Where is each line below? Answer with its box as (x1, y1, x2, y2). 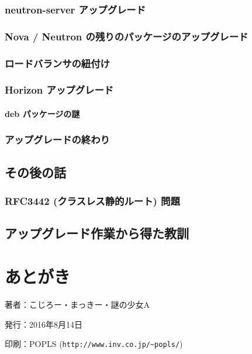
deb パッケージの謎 (5, 107, 80, 119)
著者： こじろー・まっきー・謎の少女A (5, 298, 150, 310)
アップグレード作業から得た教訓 (5, 224, 189, 242)
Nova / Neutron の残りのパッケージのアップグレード (5, 29, 248, 43)
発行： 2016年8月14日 (5, 318, 82, 330)
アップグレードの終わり (5, 132, 110, 147)
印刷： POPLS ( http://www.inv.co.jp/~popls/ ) (5, 338, 183, 350)
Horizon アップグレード (5, 83, 114, 97)
